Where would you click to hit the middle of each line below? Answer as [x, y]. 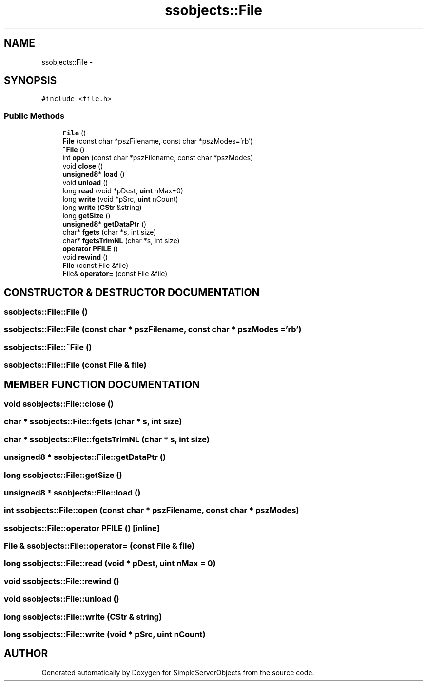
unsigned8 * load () [94, 174]
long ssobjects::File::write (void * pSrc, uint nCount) [105, 634]
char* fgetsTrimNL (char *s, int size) [121, 241]
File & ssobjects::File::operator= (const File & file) [99, 546]
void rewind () [85, 257]
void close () [83, 166]
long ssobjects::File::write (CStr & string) [83, 617]
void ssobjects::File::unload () [62, 599]
